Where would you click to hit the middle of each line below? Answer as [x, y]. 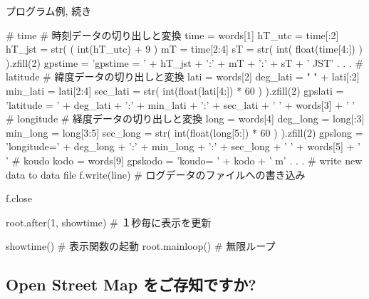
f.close [19, 198]
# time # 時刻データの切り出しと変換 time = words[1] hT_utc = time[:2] [172, 35]
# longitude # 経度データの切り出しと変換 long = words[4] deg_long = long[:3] [185, 119]
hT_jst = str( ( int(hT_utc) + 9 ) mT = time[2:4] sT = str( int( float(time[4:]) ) [184, 49]
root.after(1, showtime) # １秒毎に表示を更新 [109, 222]
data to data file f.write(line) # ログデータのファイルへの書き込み [156, 174]
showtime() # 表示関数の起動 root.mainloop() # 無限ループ [141, 246]
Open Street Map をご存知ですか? [131, 284]
